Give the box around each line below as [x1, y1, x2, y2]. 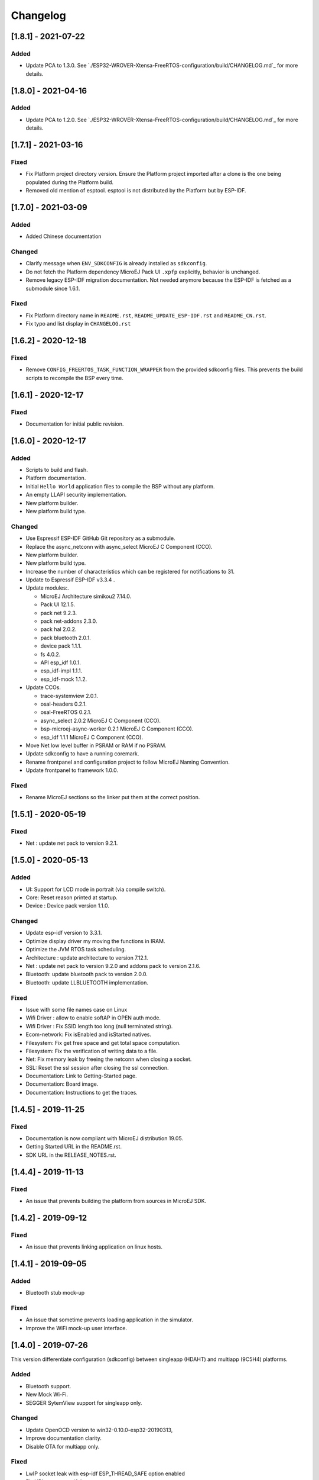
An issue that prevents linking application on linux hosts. [25, 1243, 162, 1250]
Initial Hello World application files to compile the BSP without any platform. [25, 482, 215, 490]
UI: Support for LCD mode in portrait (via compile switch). [25, 886, 166, 893]
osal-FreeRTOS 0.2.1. [40, 709, 92, 716]
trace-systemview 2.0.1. [40, 692, 99, 699]
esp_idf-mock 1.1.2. [40, 675, 87, 683]
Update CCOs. [25, 684, 61, 691]
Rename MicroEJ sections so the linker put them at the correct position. [25, 794, 200, 801]
